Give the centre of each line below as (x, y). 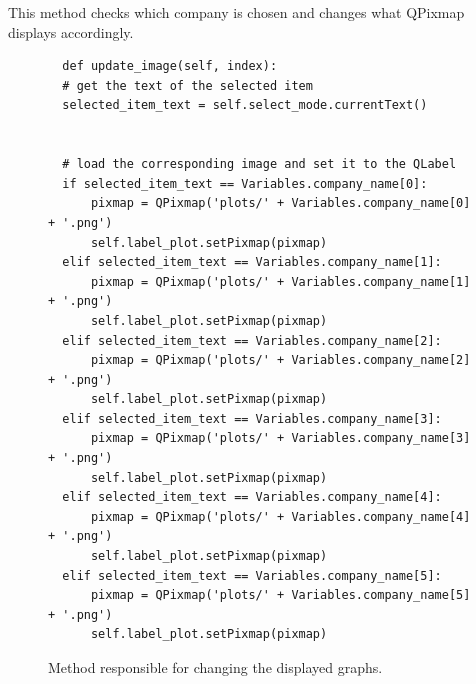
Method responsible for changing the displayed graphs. (215, 667)
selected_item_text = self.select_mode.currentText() (245, 105)
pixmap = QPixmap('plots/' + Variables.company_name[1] (280, 281)
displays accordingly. (71, 31)
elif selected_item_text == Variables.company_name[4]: (252, 497)
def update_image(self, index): (170, 66)
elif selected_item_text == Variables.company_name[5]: (252, 575)
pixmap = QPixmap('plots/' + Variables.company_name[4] (280, 516)
